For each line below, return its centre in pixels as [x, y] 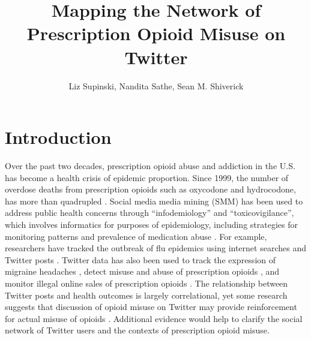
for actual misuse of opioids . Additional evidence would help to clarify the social [154, 318]
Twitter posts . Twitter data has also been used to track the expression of [140, 259]
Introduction [58, 137]
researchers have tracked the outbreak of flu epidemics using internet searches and [155, 248]
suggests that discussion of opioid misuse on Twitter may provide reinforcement [151, 307]
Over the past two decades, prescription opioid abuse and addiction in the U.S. [150, 166]
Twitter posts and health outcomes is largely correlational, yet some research [146, 295]
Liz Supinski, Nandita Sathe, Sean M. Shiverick [156, 85]
